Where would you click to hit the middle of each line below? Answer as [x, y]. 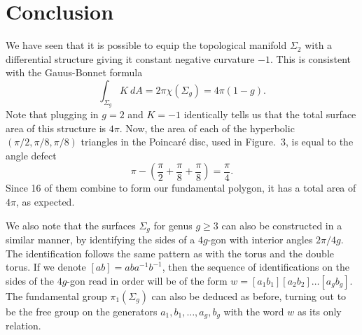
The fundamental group [56, 295]
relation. [23, 326]
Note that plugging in [52, 114]
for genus [173, 225]
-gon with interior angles [260, 240]
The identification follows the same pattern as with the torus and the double [170, 253]
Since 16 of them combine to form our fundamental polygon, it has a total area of [181, 188]
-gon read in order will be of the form [147, 280]
